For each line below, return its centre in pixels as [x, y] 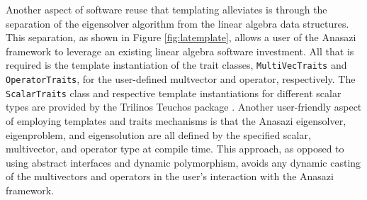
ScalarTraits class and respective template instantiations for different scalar [174, 93]
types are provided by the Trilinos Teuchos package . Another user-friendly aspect [184, 107]
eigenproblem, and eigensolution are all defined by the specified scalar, [158, 134]
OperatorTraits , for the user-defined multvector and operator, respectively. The [181, 79]
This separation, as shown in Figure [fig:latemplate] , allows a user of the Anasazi [181, 37]
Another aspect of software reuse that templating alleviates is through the [166, 9]
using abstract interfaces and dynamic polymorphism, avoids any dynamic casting [183, 162]
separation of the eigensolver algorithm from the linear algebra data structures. [177, 23]
